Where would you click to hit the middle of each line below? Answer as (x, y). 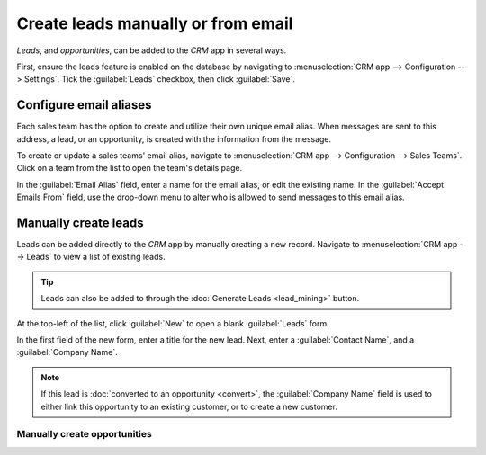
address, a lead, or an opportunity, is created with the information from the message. (174, 138)
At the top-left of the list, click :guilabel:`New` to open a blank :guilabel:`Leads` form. (173, 323)
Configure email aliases (84, 105)
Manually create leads (80, 223)
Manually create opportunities (84, 434)
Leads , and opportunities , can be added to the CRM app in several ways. (152, 50)
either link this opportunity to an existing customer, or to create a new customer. (189, 406)
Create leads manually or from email (155, 23)
